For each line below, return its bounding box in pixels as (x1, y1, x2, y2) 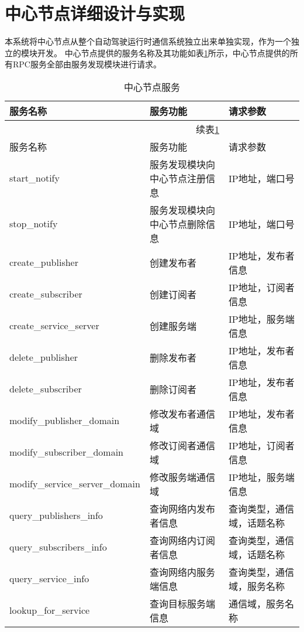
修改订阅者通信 (149, 438, 215, 452)
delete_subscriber (9, 382, 82, 396)
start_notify (9, 171, 60, 185)
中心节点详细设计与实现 (5, 1, 185, 25)
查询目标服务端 (149, 596, 215, 610)
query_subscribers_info (9, 540, 107, 554)
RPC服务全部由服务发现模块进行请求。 (12, 58, 161, 70)
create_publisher (9, 255, 78, 269)
